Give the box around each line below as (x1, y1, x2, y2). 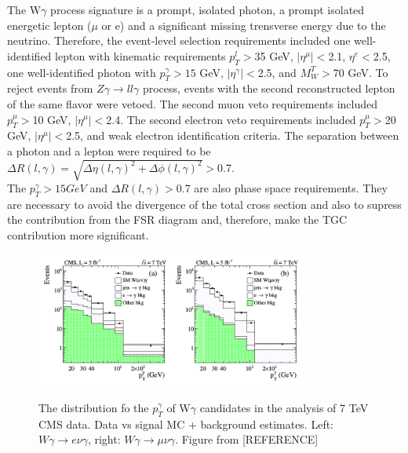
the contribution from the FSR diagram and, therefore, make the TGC (7, 211, 348, 228)
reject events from (7, 80, 93, 97)
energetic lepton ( (7, 16, 92, 33)
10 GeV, (32, 111, 71, 127)
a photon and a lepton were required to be (7, 142, 211, 159)
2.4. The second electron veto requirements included (106, 111, 356, 127)
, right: (87, 431, 121, 448)
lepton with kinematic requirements (55, 47, 226, 64)
